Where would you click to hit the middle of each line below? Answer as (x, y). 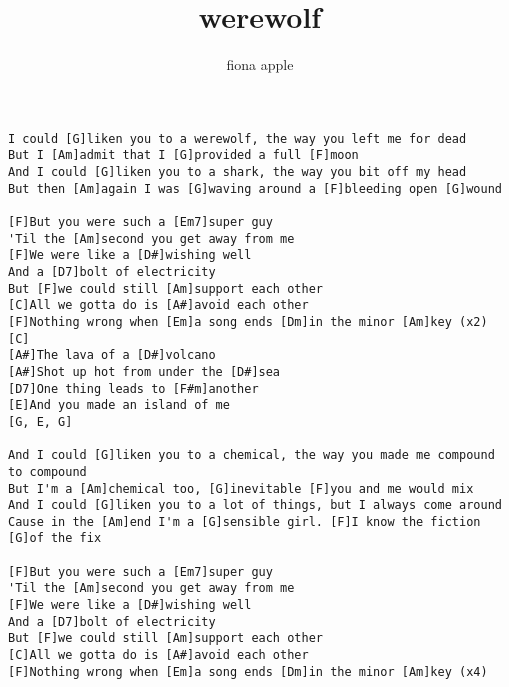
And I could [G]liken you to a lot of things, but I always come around (255, 505)
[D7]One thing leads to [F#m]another (133, 388)
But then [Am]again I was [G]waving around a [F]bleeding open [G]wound (255, 188)
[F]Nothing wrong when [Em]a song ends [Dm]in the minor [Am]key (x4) (248, 671)
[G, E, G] (40, 421)
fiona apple (260, 64)
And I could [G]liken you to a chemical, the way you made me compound (251, 455)
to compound (47, 471)
